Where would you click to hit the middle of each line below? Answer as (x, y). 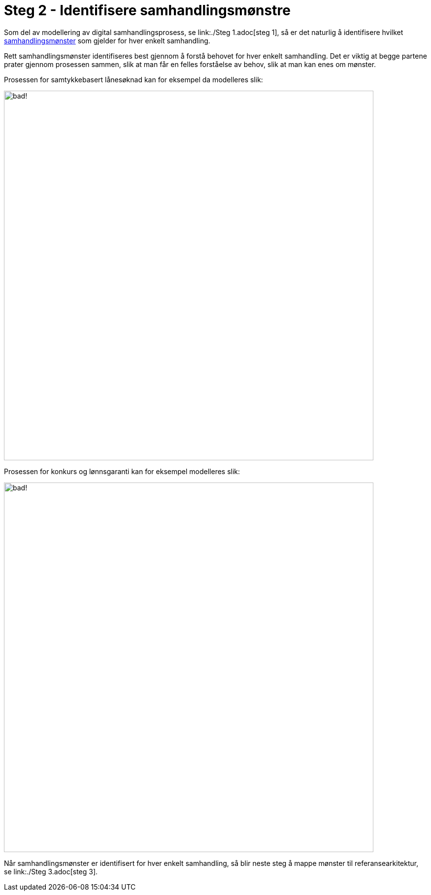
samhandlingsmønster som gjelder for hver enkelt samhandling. (107, 40)
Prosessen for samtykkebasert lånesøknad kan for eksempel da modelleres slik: (133, 79)
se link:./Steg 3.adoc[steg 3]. (51, 871)
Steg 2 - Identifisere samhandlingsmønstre (147, 10)
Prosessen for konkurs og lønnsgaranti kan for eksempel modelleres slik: (122, 471)
